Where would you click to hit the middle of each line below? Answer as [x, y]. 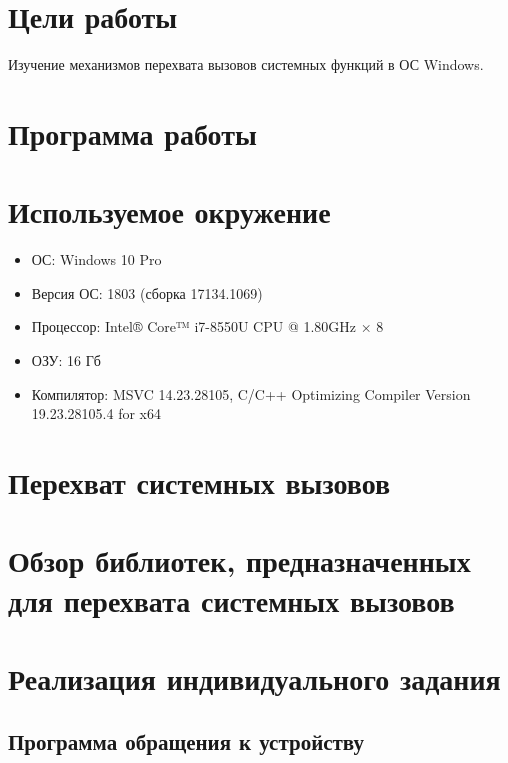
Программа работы [132, 132]
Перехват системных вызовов [199, 481]
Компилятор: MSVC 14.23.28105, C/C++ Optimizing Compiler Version [251, 393]
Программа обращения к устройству [186, 741]
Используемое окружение [169, 211]
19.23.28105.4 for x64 [96, 413]
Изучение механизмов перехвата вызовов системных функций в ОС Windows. [246, 64]
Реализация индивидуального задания [254, 677]
